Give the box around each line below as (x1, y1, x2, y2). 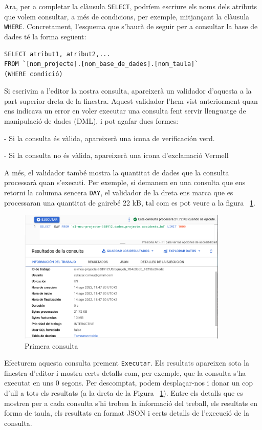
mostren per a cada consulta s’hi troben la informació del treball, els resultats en (4, 397, 257, 408)
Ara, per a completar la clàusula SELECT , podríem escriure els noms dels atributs (4, 1, 257, 11)
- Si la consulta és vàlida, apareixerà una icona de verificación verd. (4, 132, 215, 143)
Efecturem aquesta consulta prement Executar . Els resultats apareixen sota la (4, 357, 250, 368)
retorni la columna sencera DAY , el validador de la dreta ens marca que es (4, 187, 233, 198)
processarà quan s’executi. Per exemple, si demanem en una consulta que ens (4, 177, 246, 188)
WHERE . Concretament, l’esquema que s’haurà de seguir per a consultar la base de (4, 21, 258, 32)
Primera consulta (25, 340, 78, 351)
